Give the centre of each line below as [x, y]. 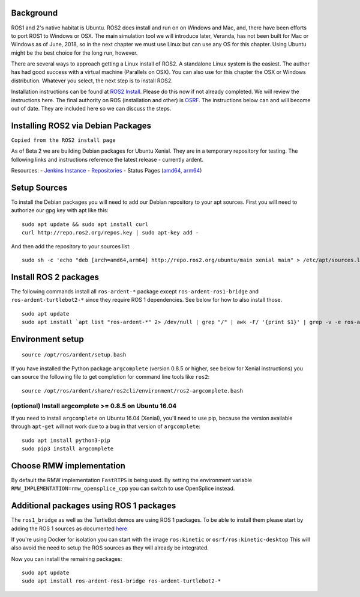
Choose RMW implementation [68, 466]
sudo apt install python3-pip [66, 440]
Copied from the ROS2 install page [64, 140]
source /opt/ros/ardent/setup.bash [74, 355]
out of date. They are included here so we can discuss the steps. [91, 109]
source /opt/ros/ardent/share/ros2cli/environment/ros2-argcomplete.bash [133, 390]
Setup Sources [39, 187]
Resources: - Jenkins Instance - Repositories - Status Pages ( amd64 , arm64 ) [106, 171]
